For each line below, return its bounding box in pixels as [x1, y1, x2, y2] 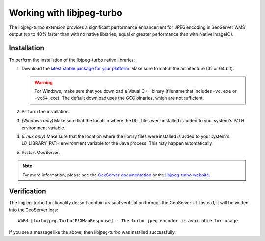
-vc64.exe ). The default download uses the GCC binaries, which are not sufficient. [34, 95, 204, 101]
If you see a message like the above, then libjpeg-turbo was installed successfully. [9, 229, 176, 235]
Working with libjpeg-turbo [9, 7, 122, 18]
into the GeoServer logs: [9, 207, 58, 213]
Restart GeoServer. [21, 149, 60, 155]
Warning [34, 79, 53, 85]
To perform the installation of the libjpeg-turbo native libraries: [9, 57, 135, 63]
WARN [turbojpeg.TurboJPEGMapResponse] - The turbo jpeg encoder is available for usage [18, 218, 238, 224]
